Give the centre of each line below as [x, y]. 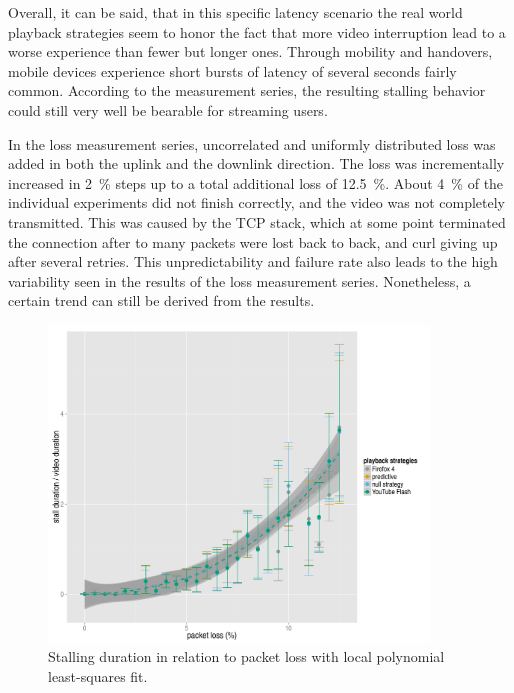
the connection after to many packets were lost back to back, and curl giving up [253, 241]
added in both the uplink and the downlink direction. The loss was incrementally [256, 163]
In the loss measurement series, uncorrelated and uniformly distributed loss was [252, 143]
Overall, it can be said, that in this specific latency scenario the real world [235, 12]
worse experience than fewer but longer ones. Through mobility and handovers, [250, 51]
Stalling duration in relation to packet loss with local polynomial [246, 656]
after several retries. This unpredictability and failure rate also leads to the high [253, 261]
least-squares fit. [98, 675]
